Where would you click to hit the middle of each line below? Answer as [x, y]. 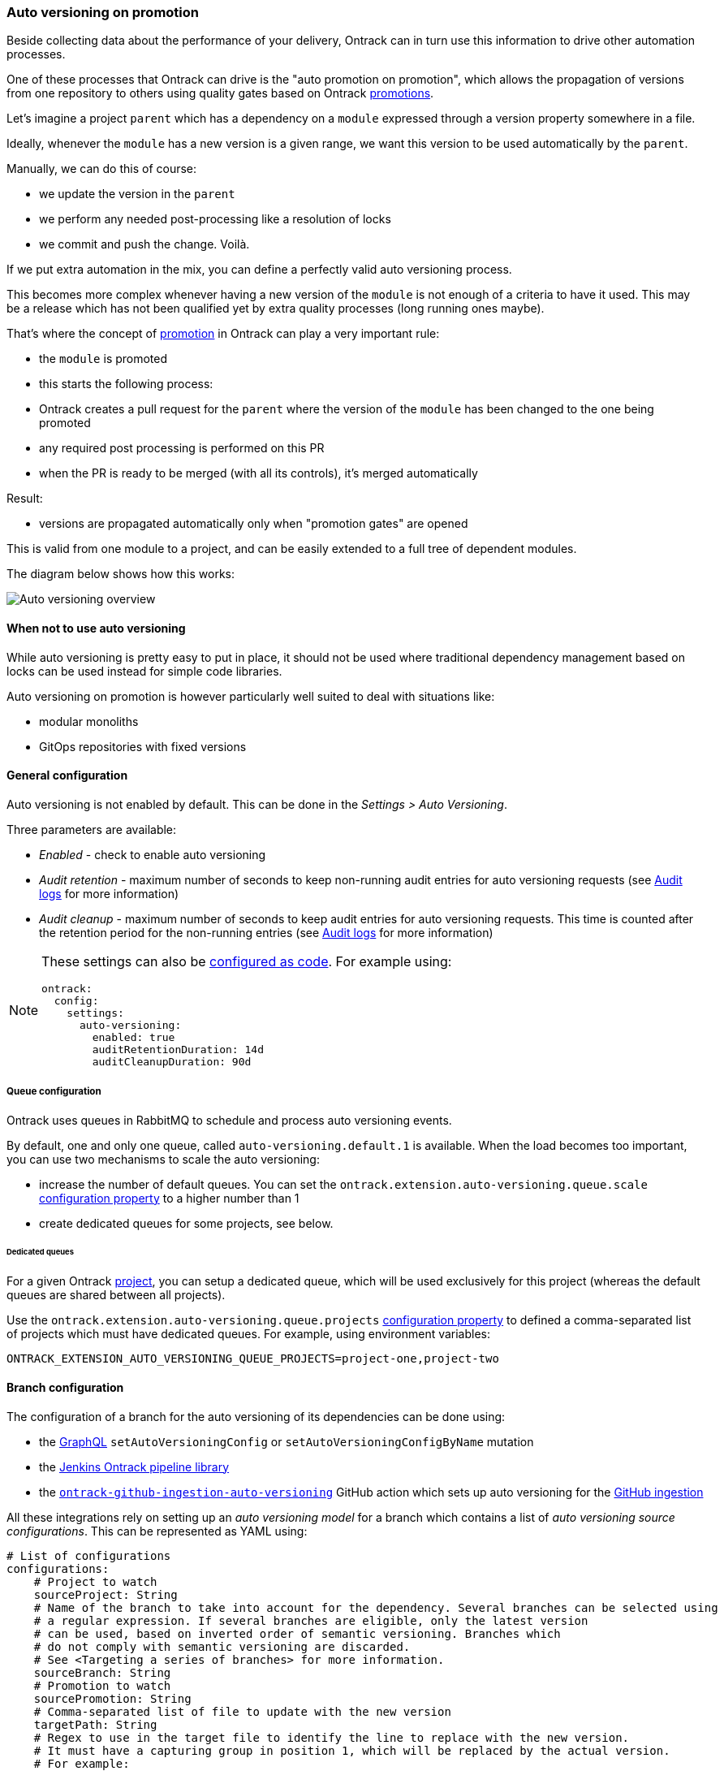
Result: [25, 499]
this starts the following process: [126, 384]
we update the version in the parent [137, 194]
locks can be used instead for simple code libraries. [144, 671]
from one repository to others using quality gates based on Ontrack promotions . [220, 93]
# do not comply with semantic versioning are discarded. [222, 1646]
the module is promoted [103, 359]
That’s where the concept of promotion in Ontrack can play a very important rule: [223, 334]
